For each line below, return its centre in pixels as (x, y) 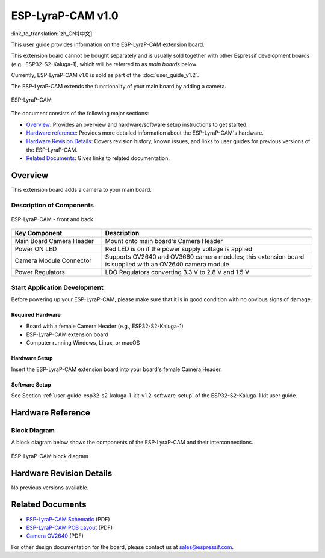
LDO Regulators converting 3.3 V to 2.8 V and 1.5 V (177, 272)
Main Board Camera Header (54, 241)
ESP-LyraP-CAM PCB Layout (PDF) (70, 527)
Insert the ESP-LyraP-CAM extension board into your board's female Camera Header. (117, 369)
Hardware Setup (32, 358)
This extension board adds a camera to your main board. (81, 190)
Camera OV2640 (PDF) (55, 536)
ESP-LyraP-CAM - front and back (52, 219)
